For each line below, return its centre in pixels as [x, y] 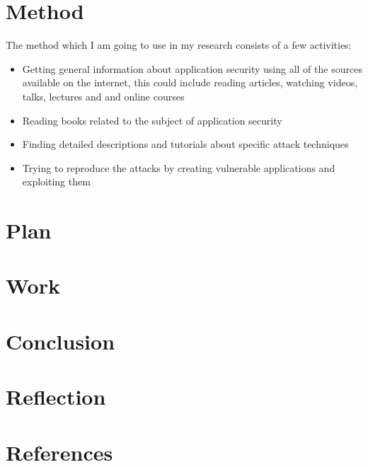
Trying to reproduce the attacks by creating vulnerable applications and [179, 167]
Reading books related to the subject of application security [152, 120]
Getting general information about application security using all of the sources [192, 68]
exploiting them [56, 181]
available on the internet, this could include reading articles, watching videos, [190, 82]
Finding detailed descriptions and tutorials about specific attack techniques [185, 144]
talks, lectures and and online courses [103, 96]
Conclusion [61, 341]
